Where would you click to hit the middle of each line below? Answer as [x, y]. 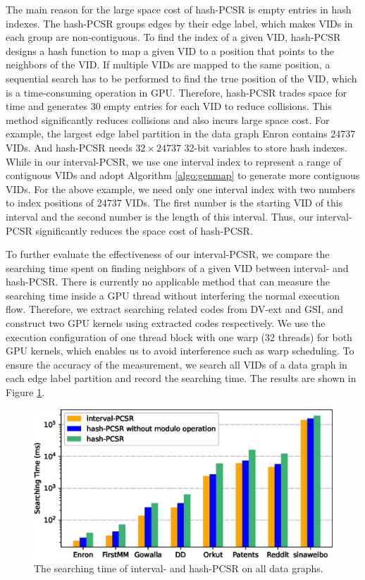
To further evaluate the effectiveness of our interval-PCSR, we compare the [168, 254]
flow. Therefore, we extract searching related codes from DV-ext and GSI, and [174, 309]
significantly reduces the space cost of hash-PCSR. [144, 230]
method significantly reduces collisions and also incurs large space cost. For [168, 119]
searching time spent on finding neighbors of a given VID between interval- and [177, 267]
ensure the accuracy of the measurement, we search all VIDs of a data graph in [177, 364]
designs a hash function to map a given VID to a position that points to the [170, 50]
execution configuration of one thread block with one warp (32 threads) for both [179, 337]
